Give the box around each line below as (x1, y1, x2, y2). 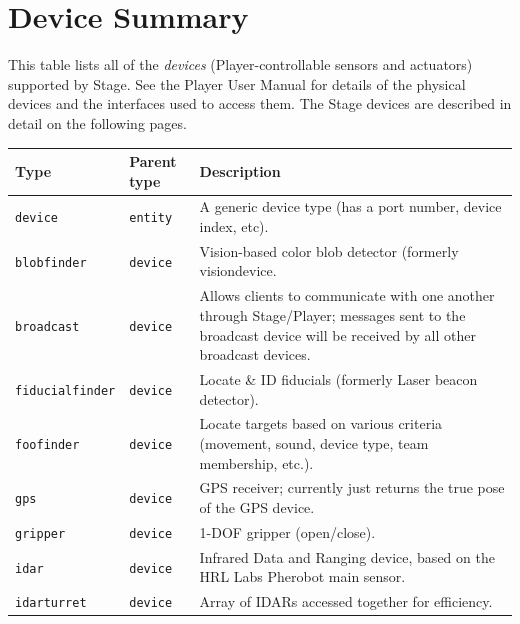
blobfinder (15, 255, 87, 270)
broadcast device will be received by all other (199, 324, 476, 345)
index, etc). (199, 216, 269, 237)
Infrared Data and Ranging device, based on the (199, 546, 495, 567)
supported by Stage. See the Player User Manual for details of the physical (8, 73, 466, 94)
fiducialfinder (15, 383, 116, 398)
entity (129, 211, 173, 226)
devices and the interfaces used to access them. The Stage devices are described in (8, 93, 512, 114)
